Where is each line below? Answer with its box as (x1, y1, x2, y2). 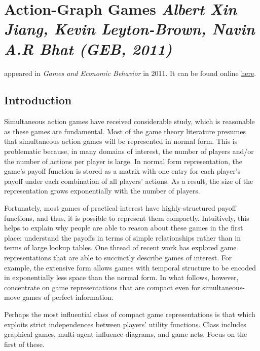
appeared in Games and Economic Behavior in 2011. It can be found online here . (4, 67, 256, 78)
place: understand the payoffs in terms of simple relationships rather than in (4, 232, 241, 243)
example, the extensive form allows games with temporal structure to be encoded (4, 262, 256, 272)
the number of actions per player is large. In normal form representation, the (4, 155, 242, 166)
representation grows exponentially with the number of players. (4, 185, 200, 196)
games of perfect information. (22, 292, 114, 302)
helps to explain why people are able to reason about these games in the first (4, 222, 243, 233)
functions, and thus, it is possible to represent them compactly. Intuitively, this (4, 212, 249, 223)
